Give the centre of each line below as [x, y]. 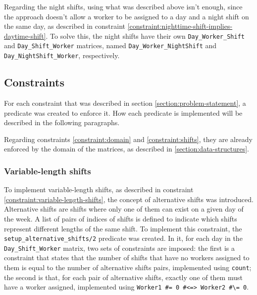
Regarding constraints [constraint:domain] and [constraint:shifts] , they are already [128, 139]
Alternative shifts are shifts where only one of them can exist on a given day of [124, 209]
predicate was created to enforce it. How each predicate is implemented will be [123, 112]
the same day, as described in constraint [65, 26]
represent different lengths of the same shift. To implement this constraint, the [123, 228]
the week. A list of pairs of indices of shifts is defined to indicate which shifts [121, 218]
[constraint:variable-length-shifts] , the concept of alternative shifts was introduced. [129, 199]
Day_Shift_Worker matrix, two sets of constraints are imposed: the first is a [119, 248]
